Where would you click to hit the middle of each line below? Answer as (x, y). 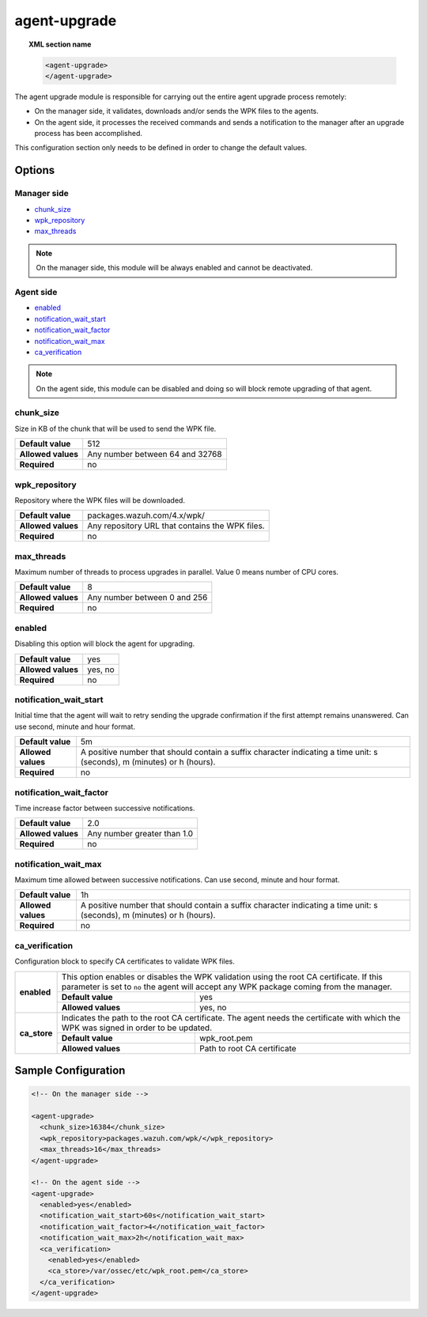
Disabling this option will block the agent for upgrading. (105, 643)
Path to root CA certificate (248, 1048)
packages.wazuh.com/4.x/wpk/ (146, 515)
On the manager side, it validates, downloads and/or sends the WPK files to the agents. (177, 111)
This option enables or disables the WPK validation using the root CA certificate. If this (222, 976)
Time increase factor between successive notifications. (105, 808)
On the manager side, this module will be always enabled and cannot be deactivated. (174, 268)
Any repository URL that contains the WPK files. (176, 526)
